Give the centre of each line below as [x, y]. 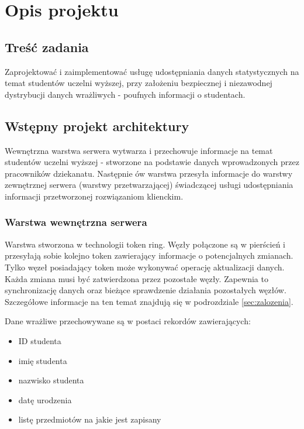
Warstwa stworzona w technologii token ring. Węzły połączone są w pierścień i [145, 244]
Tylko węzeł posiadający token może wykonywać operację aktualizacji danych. [145, 267]
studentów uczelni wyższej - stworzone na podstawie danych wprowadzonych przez [152, 162]
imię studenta [43, 360]
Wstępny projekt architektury [97, 126]
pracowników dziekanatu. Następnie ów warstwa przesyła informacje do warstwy [149, 173]
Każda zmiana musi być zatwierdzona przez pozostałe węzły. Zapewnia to [137, 278]
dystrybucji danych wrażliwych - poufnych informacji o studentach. [125, 94]
